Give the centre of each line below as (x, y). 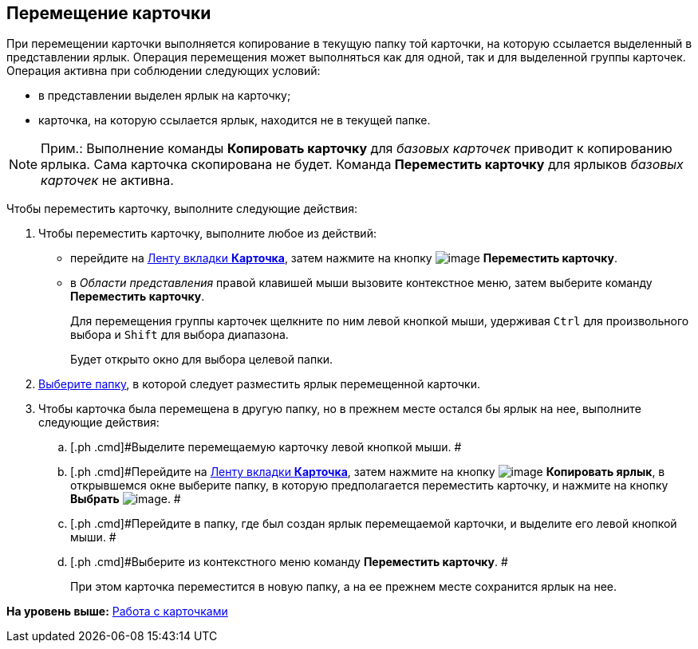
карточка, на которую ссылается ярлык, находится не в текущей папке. (235, 120)
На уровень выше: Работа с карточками (117, 612)
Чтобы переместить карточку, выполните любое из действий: (207, 234)
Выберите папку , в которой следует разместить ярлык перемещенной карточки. (259, 384)
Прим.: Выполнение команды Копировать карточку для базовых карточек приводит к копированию (357, 149)
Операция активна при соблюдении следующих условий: (164, 71)
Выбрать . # (126, 499)
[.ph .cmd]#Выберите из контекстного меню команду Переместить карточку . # (289, 562)
